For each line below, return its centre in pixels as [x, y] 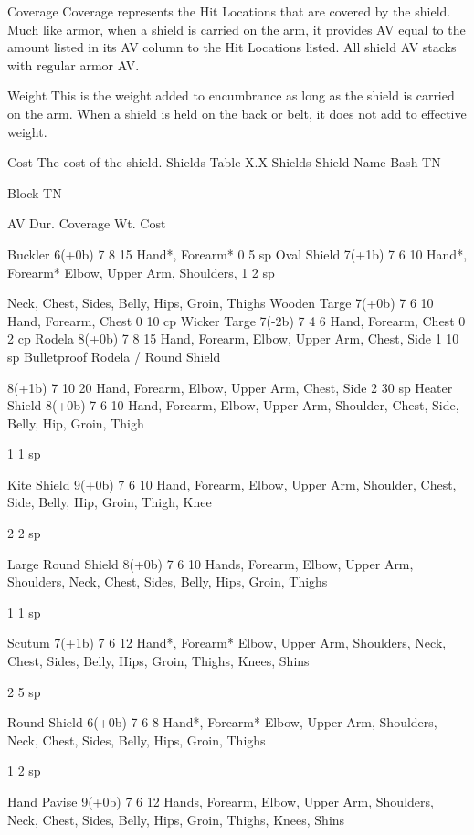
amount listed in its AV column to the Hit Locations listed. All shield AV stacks [232, 47]
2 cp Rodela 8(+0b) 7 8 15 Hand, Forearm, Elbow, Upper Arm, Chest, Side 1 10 [233, 338]
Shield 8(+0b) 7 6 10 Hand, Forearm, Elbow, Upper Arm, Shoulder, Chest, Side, [233, 405]
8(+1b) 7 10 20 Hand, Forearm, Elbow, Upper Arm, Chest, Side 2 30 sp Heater [230, 387]
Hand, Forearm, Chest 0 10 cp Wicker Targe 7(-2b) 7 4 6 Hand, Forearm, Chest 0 [237, 320]
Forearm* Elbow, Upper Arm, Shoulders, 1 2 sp [141, 272]
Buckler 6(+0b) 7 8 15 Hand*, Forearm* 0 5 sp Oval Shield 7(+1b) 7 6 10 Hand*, [237, 254]
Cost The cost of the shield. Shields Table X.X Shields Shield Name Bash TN [224, 162]
